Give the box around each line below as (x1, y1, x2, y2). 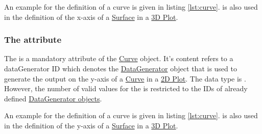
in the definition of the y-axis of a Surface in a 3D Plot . (4, 120, 178, 130)
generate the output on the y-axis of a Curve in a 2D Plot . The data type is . (4, 73, 246, 84)
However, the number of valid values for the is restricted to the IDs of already (4, 83, 248, 94)
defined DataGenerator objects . (4, 93, 102, 103)
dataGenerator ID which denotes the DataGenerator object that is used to (4, 63, 237, 73)
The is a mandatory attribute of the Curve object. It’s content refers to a (4, 53, 233, 64)
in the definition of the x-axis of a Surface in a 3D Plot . (4, 11, 178, 22)
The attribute (4, 33, 62, 46)
